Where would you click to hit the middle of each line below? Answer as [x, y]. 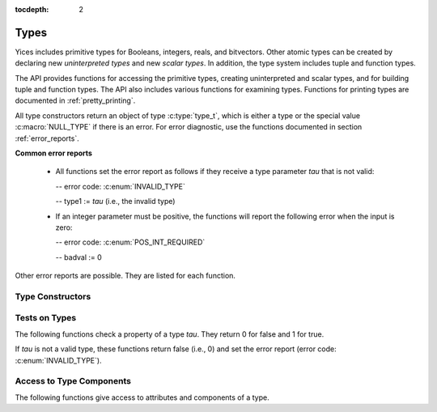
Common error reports [54, 153]
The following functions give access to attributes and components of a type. [142, 397]
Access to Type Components [73, 381]
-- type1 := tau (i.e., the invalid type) [115, 202]
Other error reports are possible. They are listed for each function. [125, 276]
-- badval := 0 [79, 257]
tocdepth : [32, 9]
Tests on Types [46, 318]
